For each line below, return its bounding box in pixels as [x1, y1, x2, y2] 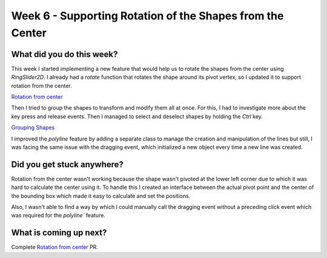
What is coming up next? [11, 228, 107, 238]
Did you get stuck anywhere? [11, 159, 124, 170]
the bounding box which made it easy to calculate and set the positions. [11, 192, 191, 199]
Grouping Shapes [11, 124, 55, 131]
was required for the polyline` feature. [11, 212, 106, 219]
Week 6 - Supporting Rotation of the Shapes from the [11, 9, 284, 22]
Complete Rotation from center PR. [11, 243, 98, 251]
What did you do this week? [11, 49, 118, 59]
